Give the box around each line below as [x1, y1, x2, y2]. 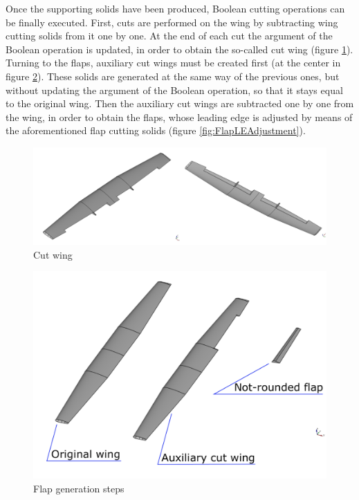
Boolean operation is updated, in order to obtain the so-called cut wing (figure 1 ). [6, 41, 353, 56]
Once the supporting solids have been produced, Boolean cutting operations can [6, 1, 345, 15]
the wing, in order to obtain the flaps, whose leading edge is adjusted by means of [6, 109, 353, 124]
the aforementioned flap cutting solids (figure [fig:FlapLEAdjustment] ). [6, 123, 306, 138]
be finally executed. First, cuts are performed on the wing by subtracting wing [6, 15, 338, 29]
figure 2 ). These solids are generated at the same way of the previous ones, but [6, 68, 340, 83]
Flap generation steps [33, 481, 125, 495]
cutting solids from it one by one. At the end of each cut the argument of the [6, 28, 333, 43]
